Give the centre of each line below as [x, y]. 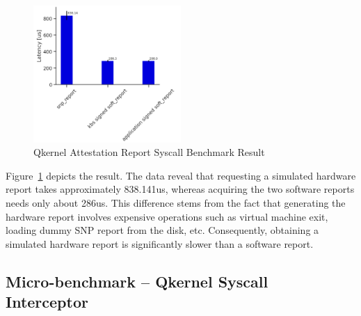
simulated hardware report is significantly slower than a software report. [160, 243]
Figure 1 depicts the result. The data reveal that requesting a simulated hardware [181, 175]
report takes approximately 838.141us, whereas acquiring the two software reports [180, 189]
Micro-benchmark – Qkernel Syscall [137, 281]
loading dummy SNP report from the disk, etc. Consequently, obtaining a [162, 230]
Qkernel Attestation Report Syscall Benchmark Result [149, 152]
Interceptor [47, 302]
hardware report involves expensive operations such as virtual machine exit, [167, 216]
